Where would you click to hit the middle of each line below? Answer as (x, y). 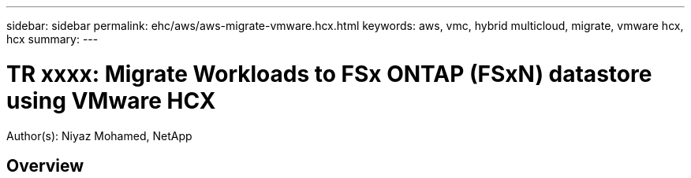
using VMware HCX (111, 100)
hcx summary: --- (52, 39)
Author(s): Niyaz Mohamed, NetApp (99, 135)
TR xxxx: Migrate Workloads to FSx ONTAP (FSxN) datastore (329, 74)
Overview (45, 165)
